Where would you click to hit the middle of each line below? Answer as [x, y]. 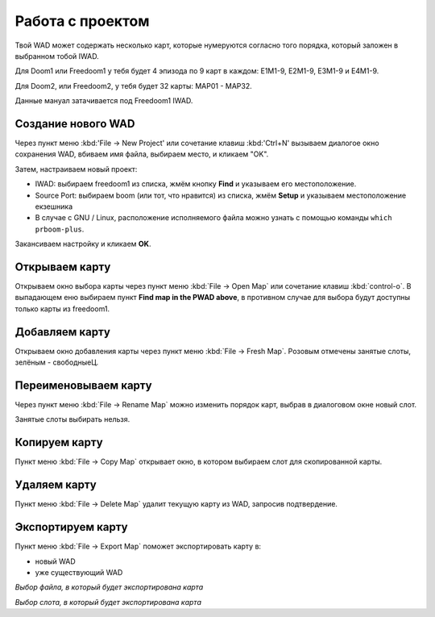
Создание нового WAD [75, 124]
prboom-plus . [60, 229]
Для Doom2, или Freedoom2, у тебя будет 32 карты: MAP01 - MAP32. [134, 85]
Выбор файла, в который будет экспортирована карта [109, 587]
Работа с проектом [82, 21]
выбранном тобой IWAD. [57, 56]
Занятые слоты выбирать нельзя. [72, 419]
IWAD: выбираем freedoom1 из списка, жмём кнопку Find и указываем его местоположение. [196, 184]
